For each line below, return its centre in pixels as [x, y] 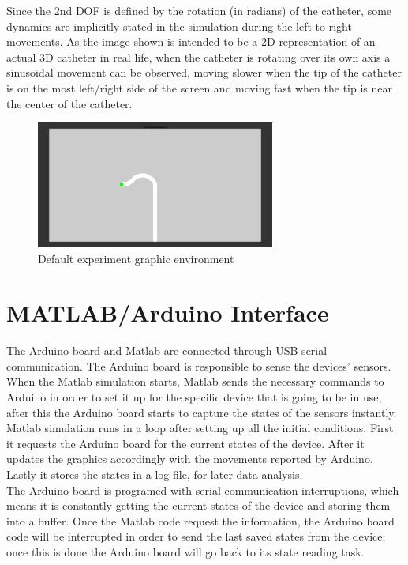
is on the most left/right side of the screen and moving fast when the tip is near [199, 87]
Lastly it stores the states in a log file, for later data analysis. [155, 475]
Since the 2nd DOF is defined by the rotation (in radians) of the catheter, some [199, 10]
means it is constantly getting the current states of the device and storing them [198, 505]
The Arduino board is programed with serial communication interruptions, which [203, 490]
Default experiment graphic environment [136, 258]
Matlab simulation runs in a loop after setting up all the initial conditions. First [200, 428]
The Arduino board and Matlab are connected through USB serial [167, 350]
